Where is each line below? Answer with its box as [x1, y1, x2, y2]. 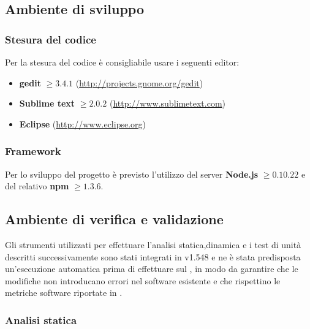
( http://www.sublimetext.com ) [109, 97, 226, 110]
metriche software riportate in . [5, 286, 123, 299]
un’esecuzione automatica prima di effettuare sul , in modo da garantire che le [5, 262, 298, 275]
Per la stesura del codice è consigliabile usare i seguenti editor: [5, 56, 240, 68]
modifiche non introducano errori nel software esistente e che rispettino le [5, 274, 281, 287]
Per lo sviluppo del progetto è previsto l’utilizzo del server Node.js [5, 167, 259, 180]
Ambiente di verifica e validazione [5, 210, 224, 229]
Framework [5, 143, 61, 159]
